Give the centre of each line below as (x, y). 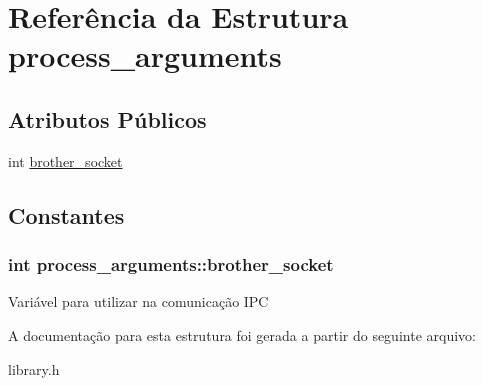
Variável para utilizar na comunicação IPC (138, 301)
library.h (34, 368)
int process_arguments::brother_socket (171, 264)
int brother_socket (65, 160)
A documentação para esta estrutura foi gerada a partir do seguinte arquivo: (242, 334)
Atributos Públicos (107, 118)
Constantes (66, 214)
